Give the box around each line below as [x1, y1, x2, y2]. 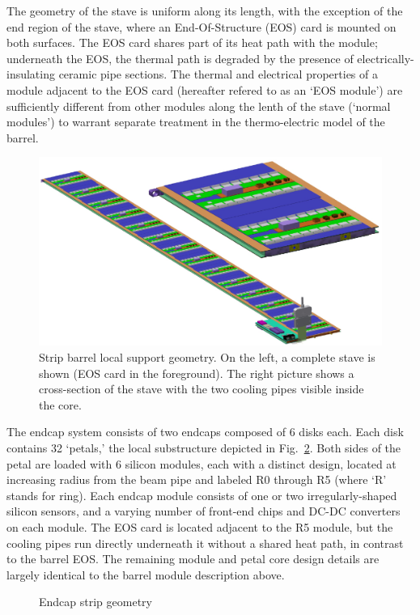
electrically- [357, 49, 414, 66]
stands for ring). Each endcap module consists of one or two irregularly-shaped [6, 486, 397, 503]
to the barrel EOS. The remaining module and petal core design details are [6, 550, 380, 567]
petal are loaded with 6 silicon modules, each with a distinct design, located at [6, 455, 397, 472]
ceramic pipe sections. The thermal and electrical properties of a [58, 66, 378, 83]
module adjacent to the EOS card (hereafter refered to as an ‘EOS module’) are [6, 81, 403, 98]
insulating [6, 66, 55, 83]
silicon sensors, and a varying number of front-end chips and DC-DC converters [6, 503, 401, 520]
